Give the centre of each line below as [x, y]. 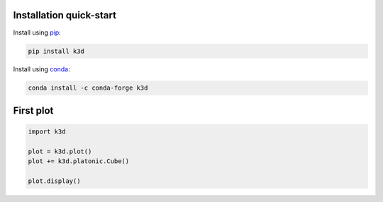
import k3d [47, 132]
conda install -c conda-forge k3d [88, 88]
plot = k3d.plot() [60, 151]
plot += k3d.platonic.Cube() [79, 161]
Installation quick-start [65, 15]
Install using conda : [41, 69]
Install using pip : [37, 32]
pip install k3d [56, 51]
